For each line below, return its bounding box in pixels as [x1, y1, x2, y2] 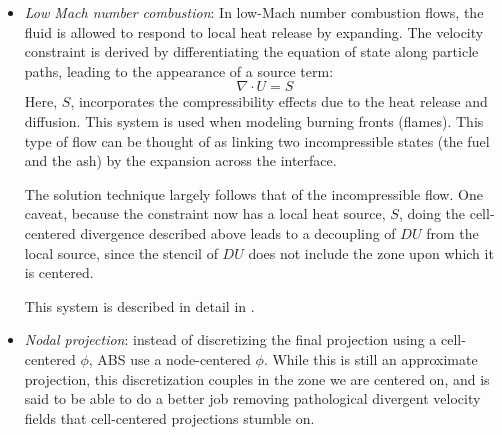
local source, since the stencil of [24, 242, 218, 263]
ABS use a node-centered [97, 348, 251, 369]
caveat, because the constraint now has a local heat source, [24, 203, 386, 224]
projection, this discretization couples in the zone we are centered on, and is [24, 368, 490, 389]
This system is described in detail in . [24, 295, 255, 316]
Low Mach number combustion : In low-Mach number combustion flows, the [24, 2, 484, 22]
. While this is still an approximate [263, 348, 478, 369]
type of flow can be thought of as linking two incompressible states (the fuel [24, 130, 490, 151]
